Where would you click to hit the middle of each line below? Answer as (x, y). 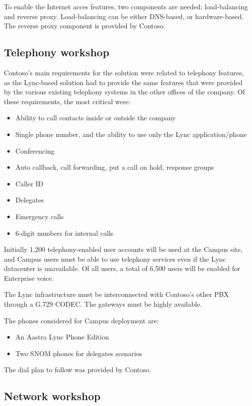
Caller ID (29, 183)
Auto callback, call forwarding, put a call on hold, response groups (115, 167)
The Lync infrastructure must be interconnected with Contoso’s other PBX (116, 294)
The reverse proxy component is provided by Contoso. (85, 26)
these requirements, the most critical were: (67, 101)
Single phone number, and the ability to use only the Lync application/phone (131, 134)
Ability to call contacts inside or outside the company (96, 118)
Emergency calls (39, 216)
